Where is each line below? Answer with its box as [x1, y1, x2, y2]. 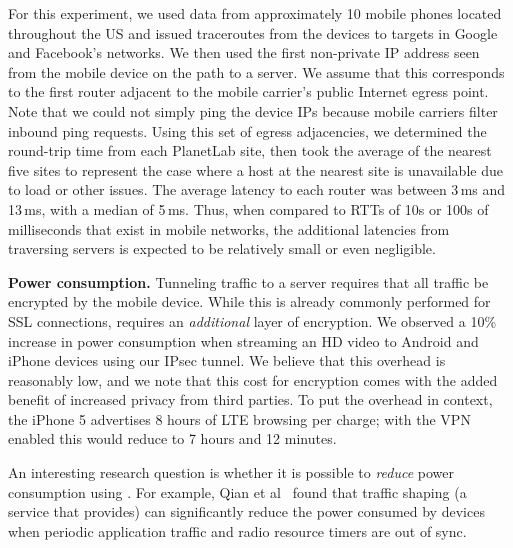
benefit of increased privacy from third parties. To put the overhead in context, [8, 389, 493, 410]
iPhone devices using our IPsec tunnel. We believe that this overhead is [8, 350, 446, 371]
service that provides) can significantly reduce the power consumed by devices [8, 501, 485, 522]
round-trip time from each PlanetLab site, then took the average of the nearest [8, 140, 492, 161]
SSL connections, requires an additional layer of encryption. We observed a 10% [8, 310, 497, 331]
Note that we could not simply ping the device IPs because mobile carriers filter [8, 100, 498, 121]
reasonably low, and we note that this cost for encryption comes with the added [8, 369, 498, 390]
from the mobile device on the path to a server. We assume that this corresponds [8, 61, 505, 82]
